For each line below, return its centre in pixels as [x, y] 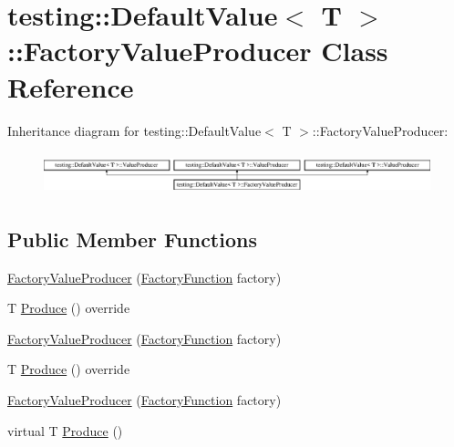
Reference [71, 86]
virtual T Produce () [65, 430]
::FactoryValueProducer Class [198, 51]
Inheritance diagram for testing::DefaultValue [134, 130]
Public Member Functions [132, 239]
